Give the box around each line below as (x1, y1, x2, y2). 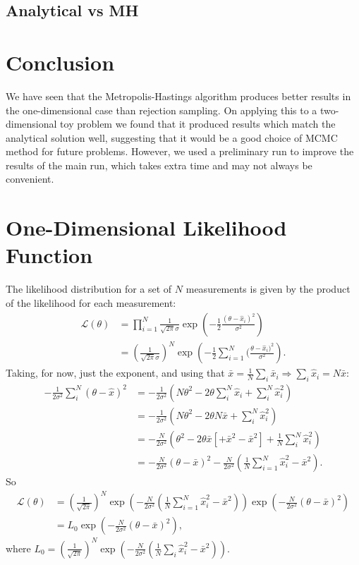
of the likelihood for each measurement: (6, 295, 176, 310)
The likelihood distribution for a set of (6, 281, 172, 296)
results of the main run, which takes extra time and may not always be (6, 157, 312, 172)
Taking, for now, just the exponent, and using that (6, 365, 225, 380)
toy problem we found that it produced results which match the (60, 116, 336, 131)
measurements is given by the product (185, 281, 351, 296)
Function (6, 241, 93, 269)
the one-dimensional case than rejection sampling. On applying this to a (6, 102, 317, 117)
